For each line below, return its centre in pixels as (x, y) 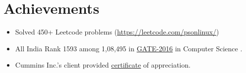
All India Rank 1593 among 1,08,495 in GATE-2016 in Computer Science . (129, 48)
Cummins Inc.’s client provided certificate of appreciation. (103, 65)
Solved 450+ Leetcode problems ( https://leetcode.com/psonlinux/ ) (117, 32)
